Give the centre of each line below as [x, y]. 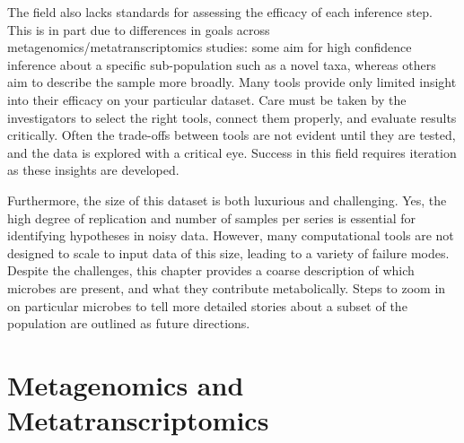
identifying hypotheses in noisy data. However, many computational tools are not [231, 235]
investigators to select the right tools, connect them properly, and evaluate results [232, 117]
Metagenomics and [126, 384]
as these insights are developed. [93, 170]
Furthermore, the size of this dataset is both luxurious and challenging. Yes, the [227, 200]
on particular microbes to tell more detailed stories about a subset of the [207, 305]
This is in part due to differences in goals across [139, 29]
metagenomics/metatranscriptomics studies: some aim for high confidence [210, 47]
